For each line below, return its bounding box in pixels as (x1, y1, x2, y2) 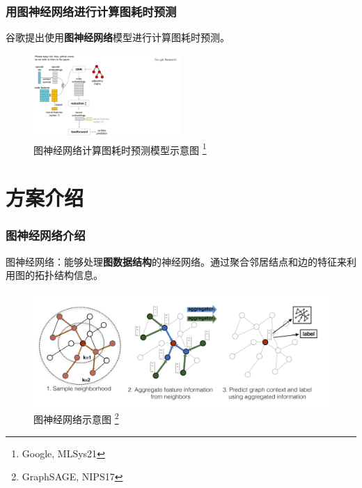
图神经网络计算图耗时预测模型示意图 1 (33, 140, 207, 157)
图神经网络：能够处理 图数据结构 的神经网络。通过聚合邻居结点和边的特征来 (6, 254, 347, 268)
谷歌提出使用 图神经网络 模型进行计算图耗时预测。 (6, 30, 230, 45)
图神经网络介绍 (6, 227, 86, 244)
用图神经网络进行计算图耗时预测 (6, 2, 177, 20)
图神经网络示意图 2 (33, 410, 119, 427)
